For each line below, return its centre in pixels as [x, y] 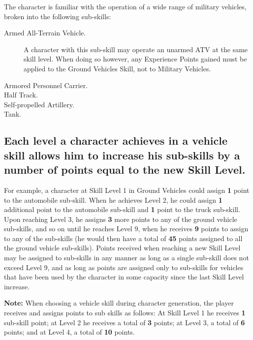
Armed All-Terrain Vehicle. [45, 33]
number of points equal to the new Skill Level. [125, 170]
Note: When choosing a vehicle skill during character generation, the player [119, 303]
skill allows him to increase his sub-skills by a [122, 155]
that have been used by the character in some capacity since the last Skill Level [124, 277]
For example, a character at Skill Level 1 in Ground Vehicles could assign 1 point [127, 190]
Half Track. [21, 95]
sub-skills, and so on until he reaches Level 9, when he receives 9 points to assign [126, 229]
